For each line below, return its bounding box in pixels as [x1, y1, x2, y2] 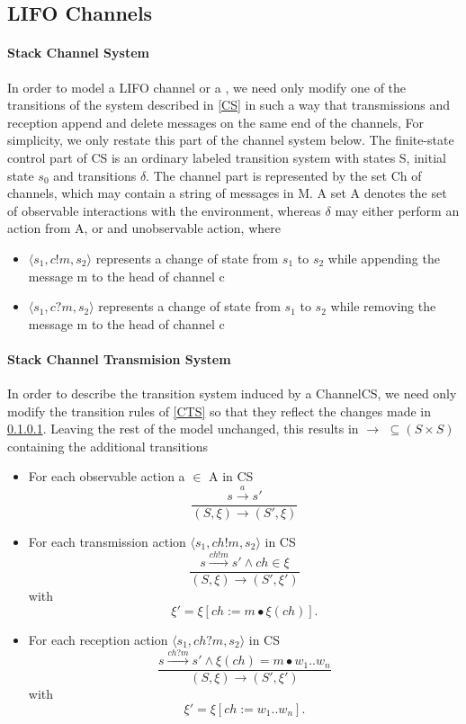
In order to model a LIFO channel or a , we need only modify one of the [7, 77, 407, 96]
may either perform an [335, 201, 460, 219]
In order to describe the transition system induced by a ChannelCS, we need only [7, 384, 457, 403]
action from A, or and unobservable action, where [7, 219, 281, 237]
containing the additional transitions [7, 436, 209, 455]
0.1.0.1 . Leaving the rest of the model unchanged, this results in [7, 419, 359, 438]
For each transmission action [28, 532, 186, 550]
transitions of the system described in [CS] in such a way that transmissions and [7, 95, 451, 114]
